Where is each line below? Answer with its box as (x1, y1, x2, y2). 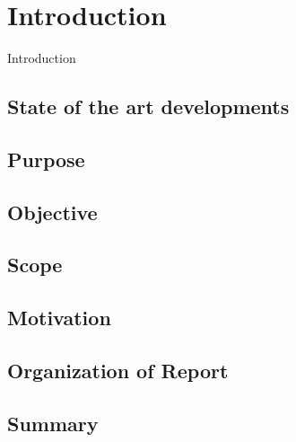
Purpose (7, 145, 85, 172)
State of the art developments (7, 93, 290, 120)
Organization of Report (7, 357, 229, 385)
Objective (7, 198, 98, 225)
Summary (7, 409, 99, 437)
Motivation (7, 304, 111, 331)
